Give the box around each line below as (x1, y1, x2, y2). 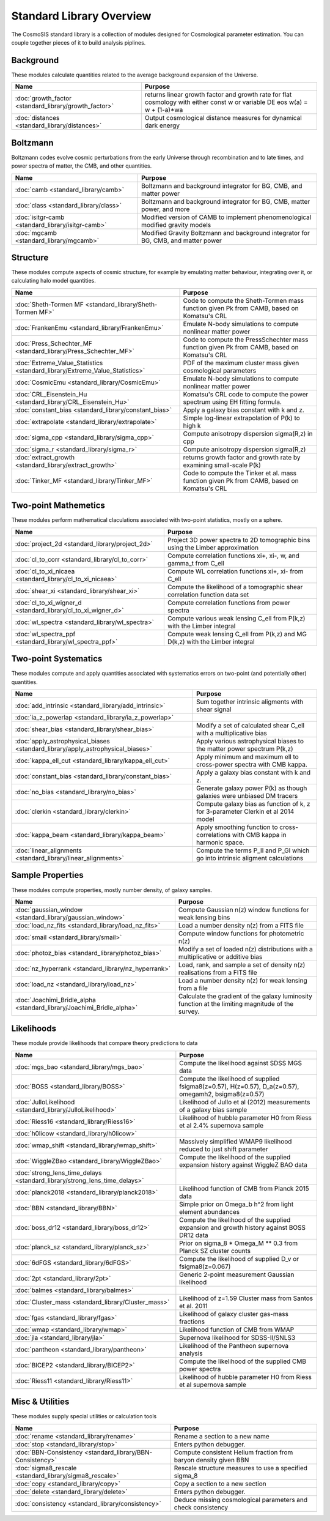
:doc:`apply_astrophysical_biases (15, 737, 110, 746)
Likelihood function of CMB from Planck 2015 (179, 1184, 309, 1192)
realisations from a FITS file (178, 968, 257, 976)
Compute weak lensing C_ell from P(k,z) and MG (167, 630, 307, 638)
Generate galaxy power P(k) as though (196, 784, 307, 792)
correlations (196, 831, 231, 839)
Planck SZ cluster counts (179, 1246, 251, 1255)
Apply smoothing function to (196, 823, 278, 831)
